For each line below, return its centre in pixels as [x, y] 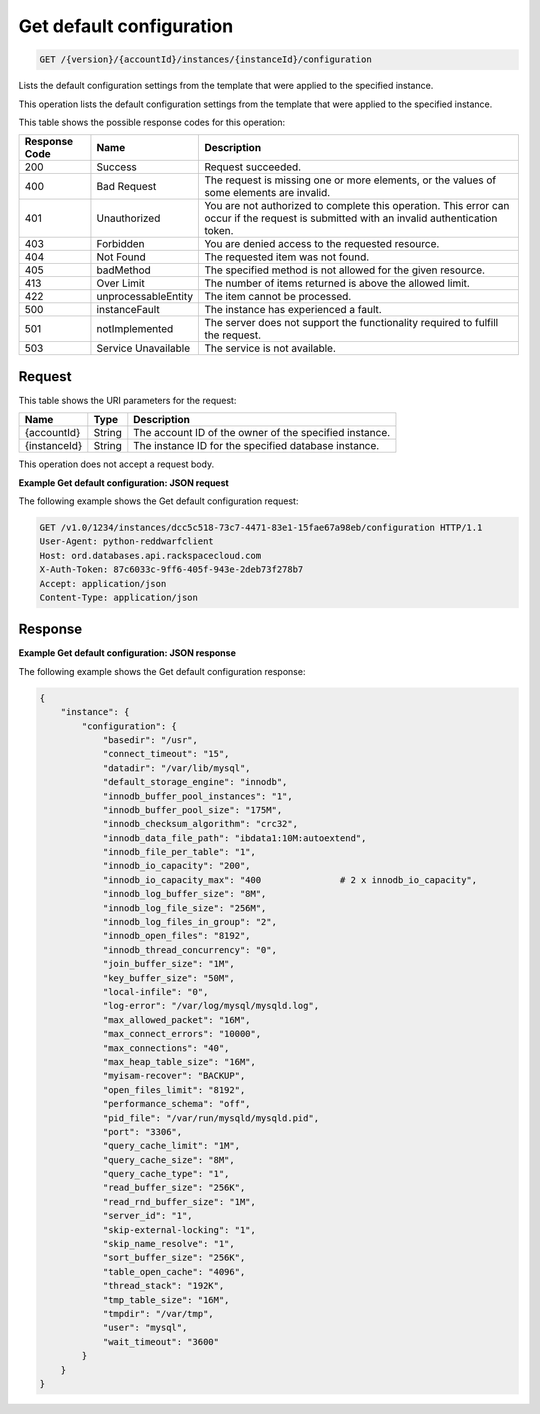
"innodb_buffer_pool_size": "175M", [192, 809]
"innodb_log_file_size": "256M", [184, 908]
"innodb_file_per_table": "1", [179, 852]
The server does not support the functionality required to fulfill [351, 323]
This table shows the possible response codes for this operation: [152, 122]
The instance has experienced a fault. [293, 310]
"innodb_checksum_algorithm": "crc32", [200, 824]
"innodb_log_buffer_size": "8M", [184, 894]
